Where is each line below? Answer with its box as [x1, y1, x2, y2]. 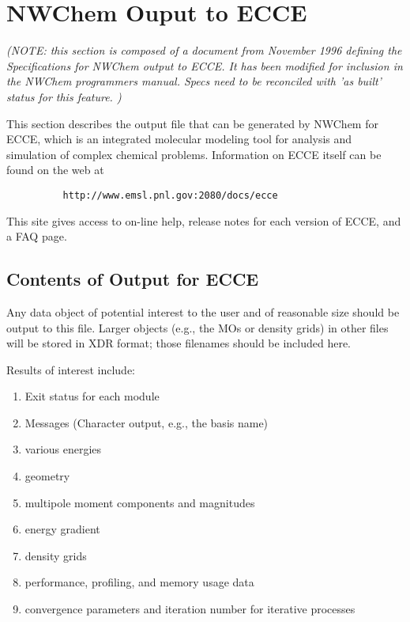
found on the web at [6, 161, 104, 178]
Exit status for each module [24, 388, 160, 404]
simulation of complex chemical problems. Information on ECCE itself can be [6, 146, 382, 162]
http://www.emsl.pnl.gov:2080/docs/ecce [62, 189, 278, 201]
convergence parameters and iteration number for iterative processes [24, 601, 355, 617]
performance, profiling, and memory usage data [24, 574, 254, 590]
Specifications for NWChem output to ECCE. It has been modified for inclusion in [6, 57, 403, 74]
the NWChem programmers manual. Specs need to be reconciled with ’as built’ [6, 73, 382, 89]
